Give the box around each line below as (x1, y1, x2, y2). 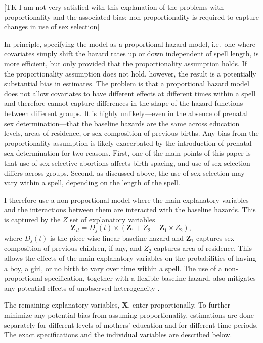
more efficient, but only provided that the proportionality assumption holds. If (4, 58, 247, 68)
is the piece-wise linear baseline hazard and (50, 232, 184, 243)
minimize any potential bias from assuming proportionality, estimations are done (4, 309, 254, 320)
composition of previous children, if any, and (4, 243, 142, 253)
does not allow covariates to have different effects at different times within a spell (4, 88, 256, 98)
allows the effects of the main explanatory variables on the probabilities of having (4, 252, 256, 263)
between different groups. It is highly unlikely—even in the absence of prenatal (4, 107, 248, 118)
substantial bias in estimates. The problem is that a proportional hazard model (4, 78, 249, 89)
